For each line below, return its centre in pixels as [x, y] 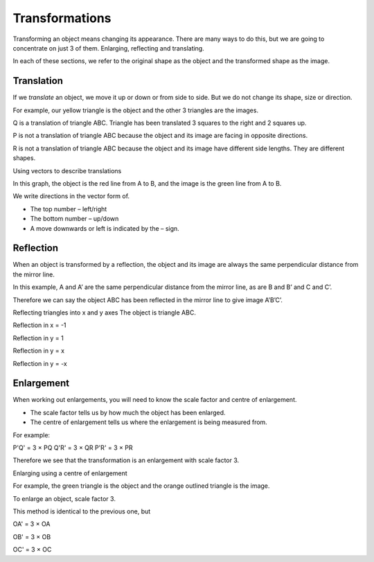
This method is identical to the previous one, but [82, 511]
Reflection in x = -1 [39, 325]
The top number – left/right [69, 209]
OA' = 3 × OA [32, 524]
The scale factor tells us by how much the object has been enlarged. [128, 412]
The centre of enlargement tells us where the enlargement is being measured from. [149, 422]
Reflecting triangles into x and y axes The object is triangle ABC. [105, 313]
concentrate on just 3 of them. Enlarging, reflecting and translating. [108, 48]
